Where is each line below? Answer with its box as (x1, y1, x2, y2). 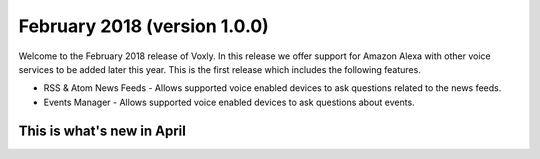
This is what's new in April (18, 122, 187, 139)
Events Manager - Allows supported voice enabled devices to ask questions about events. (43, 96, 415, 108)
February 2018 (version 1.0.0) (18, 15, 269, 37)
